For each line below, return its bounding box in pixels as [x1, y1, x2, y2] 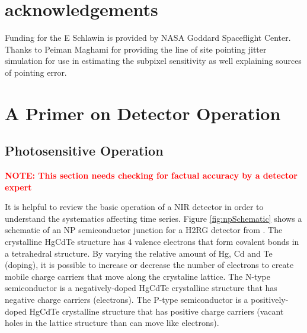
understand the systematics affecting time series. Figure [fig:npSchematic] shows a [5, 212, 302, 224]
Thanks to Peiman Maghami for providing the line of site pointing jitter [5, 43, 267, 55]
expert [5, 180, 32, 193]
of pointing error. [5, 66, 67, 78]
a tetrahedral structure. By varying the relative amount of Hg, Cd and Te [5, 247, 273, 259]
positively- [251, 293, 289, 306]
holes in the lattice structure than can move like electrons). [5, 316, 219, 329]
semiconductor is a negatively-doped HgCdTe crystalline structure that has [5, 282, 277, 294]
